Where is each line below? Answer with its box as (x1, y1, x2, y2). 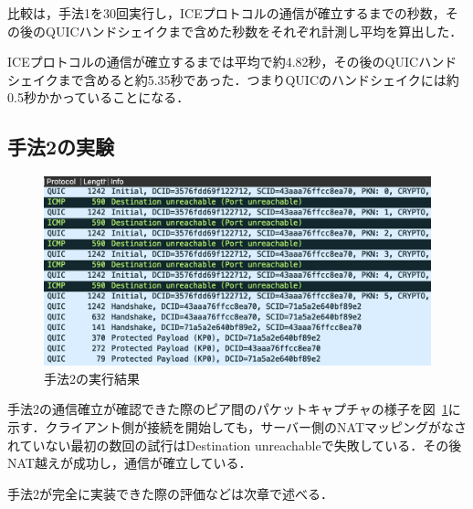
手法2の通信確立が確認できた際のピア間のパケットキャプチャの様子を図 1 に (7, 399, 461, 419)
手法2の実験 (7, 133, 115, 161)
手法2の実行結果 (44, 368, 140, 387)
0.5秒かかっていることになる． (7, 88, 190, 107)
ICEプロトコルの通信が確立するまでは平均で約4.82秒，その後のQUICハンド (7, 52, 457, 71)
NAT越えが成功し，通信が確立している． (7, 453, 252, 472)
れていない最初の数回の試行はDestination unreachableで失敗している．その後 (7, 435, 462, 454)
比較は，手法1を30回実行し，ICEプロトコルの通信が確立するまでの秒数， (7, 4, 446, 22)
